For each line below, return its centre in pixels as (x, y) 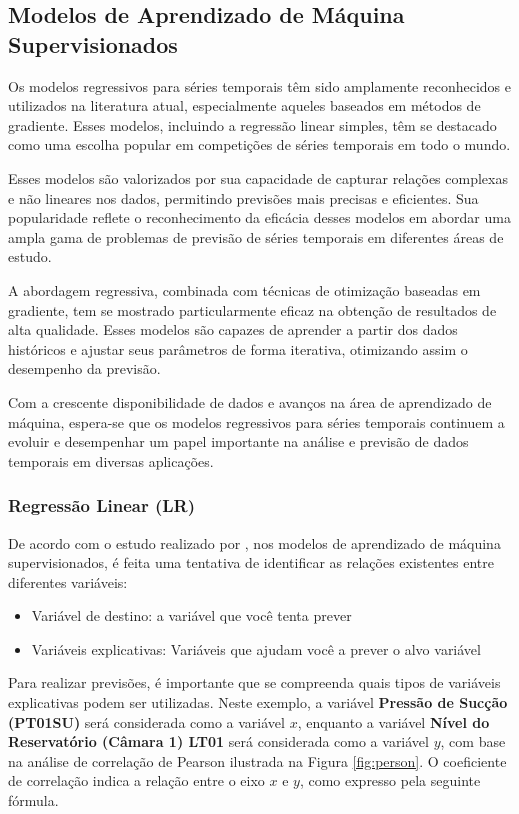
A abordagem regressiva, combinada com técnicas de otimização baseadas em (244, 289)
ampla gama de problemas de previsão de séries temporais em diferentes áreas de (256, 236)
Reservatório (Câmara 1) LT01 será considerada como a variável (218, 741)
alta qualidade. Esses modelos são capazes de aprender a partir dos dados (233, 329)
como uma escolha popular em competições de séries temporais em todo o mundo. (259, 144)
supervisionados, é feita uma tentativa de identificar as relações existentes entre (251, 562)
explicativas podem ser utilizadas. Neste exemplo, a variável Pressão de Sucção (258, 702)
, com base (473, 741)
